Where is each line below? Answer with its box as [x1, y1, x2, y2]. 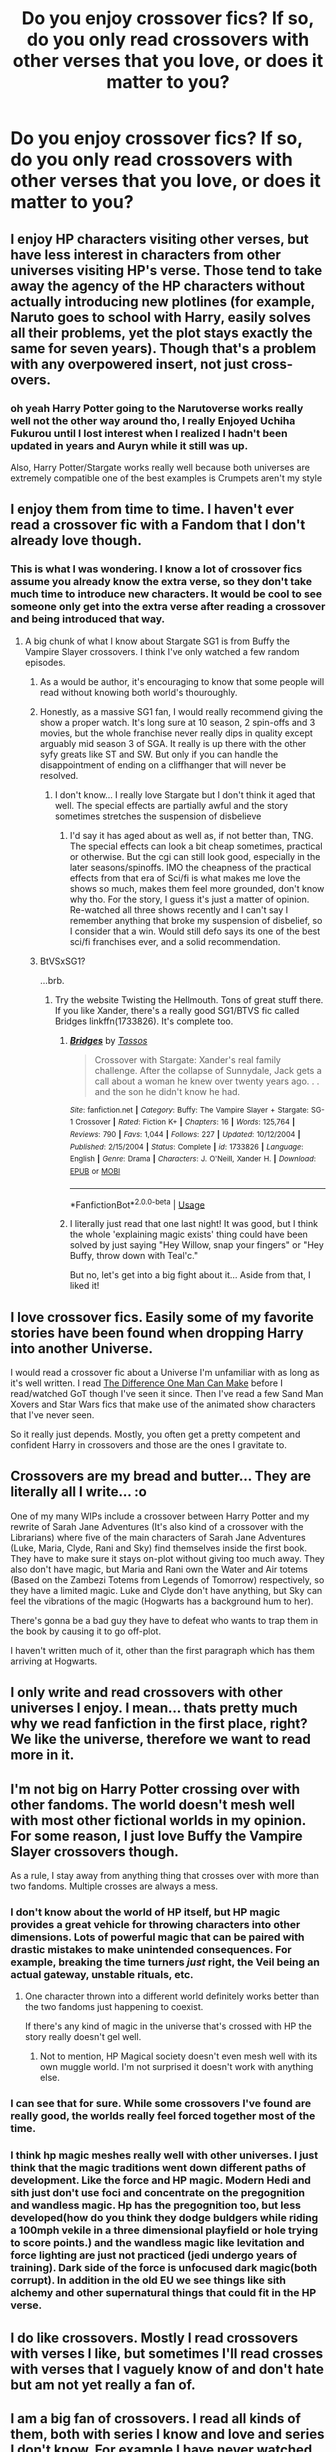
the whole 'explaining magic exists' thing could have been [69, 1228, 308, 1241]
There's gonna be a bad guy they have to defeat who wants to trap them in [10, 1614, 318, 1626]
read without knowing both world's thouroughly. [39, 686, 238, 698]
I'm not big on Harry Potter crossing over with [10, 1780, 301, 1797]
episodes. [24, 656, 66, 668]
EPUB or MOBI [69, 1166, 121, 1176]
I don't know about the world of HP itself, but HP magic [10, 1905, 281, 1919]
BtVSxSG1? [39, 955, 86, 967]
